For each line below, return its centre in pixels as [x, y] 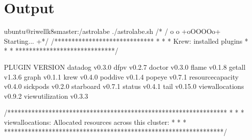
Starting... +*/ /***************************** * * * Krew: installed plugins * [126, 41]
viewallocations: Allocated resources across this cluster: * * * [95, 122]
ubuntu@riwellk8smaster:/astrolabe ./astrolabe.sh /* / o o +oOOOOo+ [112, 31]
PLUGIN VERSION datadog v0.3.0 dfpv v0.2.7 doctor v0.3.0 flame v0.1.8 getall [125, 67]
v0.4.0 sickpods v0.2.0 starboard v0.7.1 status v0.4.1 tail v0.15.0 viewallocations [124, 86]
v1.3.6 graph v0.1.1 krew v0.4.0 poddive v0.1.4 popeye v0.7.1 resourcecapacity [121, 76]
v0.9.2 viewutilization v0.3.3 [46, 96]
